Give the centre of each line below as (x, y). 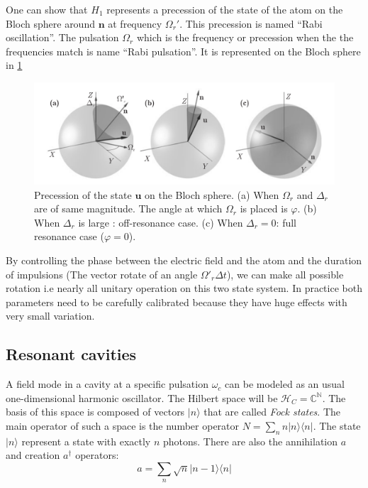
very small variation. (50, 316)
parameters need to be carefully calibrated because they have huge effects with (177, 302)
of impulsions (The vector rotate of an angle (102, 274)
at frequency (135, 23)
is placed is (264, 208)
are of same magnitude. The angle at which (128, 208)
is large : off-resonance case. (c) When (161, 222)
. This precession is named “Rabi (251, 23)
